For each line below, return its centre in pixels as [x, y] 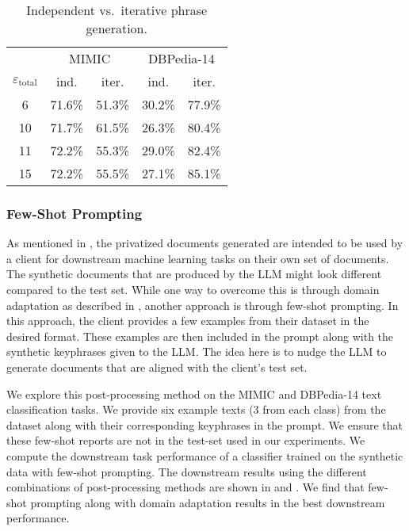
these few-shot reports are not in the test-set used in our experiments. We [186, 440]
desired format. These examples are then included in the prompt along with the [200, 336]
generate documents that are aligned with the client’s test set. [157, 367]
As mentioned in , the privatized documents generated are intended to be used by [205, 243]
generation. [117, 28]
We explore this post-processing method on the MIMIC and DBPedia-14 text [194, 393]
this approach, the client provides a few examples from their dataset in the [188, 321]
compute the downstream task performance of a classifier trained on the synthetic [205, 455]
